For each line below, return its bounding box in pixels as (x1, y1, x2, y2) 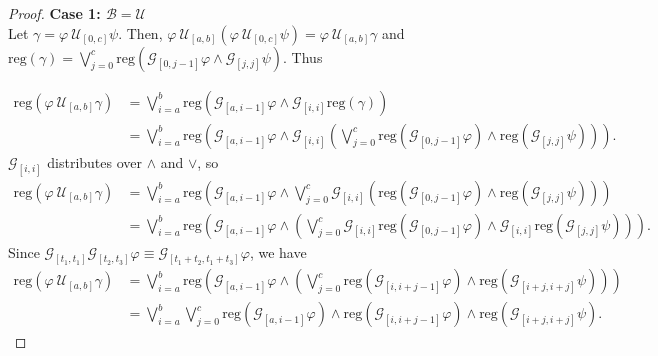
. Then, (118, 22, 163, 43)
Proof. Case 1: (8, 3, 101, 23)
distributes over (47, 151, 143, 172)
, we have (249, 241, 307, 262)
